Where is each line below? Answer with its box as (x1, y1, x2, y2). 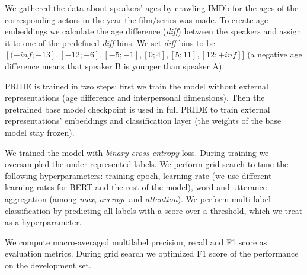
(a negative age (247, 48, 302, 60)
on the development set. (5, 258, 91, 271)
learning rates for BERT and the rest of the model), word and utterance (5, 181, 267, 193)
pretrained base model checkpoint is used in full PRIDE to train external (5, 103, 270, 115)
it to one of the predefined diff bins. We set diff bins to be (5, 36, 215, 49)
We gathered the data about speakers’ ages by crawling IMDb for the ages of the (5, 2, 299, 14)
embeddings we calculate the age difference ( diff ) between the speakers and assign (5, 25, 302, 37)
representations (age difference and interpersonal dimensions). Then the (5, 91, 265, 104)
